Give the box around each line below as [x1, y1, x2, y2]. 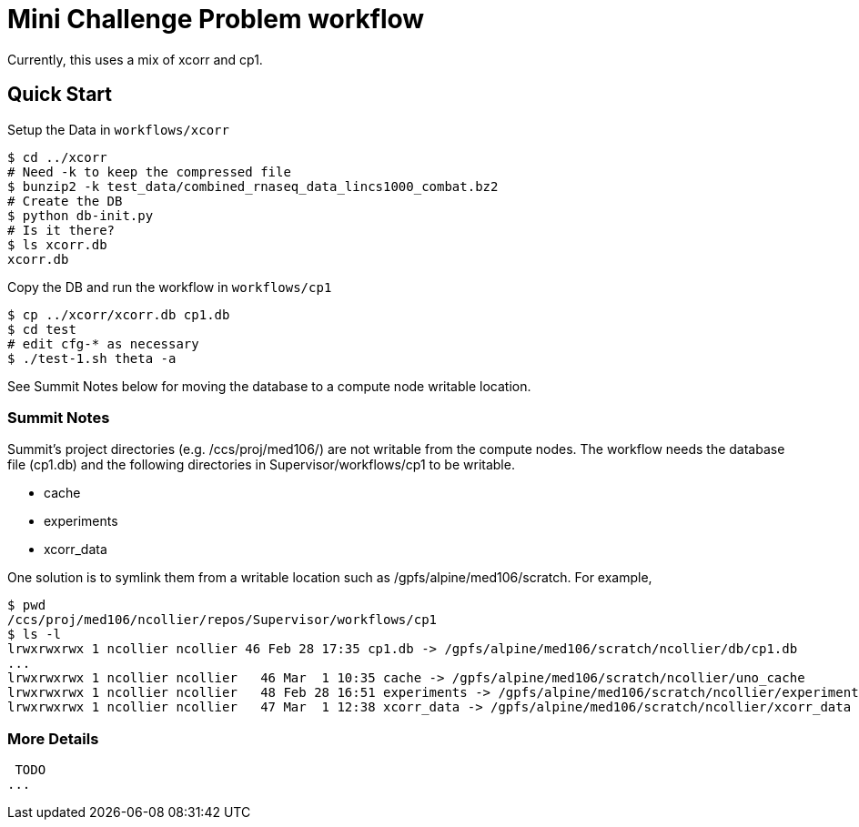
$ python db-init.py [7, 207, 154, 223]
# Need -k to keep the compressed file [7, 164, 291, 179]
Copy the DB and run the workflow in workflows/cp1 [7, 278, 332, 295]
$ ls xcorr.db [7, 237, 107, 252]
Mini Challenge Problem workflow [7, 4, 425, 35]
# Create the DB [7, 193, 123, 208]
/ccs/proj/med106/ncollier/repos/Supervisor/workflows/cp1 [7, 612, 438, 628]
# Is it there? [7, 222, 116, 237]
